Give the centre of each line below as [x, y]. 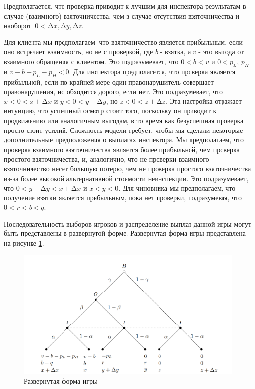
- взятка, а [175, 51]
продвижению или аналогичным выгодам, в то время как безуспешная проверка [124, 120]
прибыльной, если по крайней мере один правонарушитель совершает [109, 81]
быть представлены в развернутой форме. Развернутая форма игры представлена [125, 233]
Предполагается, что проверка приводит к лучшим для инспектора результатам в [125, 6]
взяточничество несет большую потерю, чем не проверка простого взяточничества [127, 168]
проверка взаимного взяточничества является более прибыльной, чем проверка [122, 149]
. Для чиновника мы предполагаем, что [177, 188]
